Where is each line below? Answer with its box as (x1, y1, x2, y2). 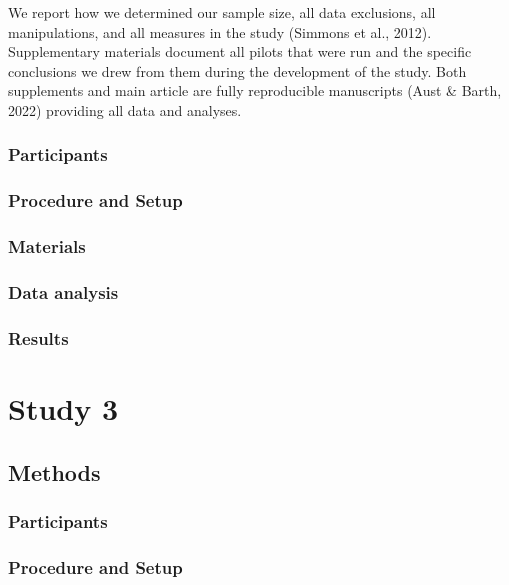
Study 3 (8, 387, 119, 428)
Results (8, 325, 69, 350)
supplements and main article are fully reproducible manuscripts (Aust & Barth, (8, 80, 502, 101)
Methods (8, 456, 101, 487)
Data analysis (8, 280, 119, 305)
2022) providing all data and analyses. (8, 99, 242, 120)
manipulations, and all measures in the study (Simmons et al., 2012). (8, 21, 432, 42)
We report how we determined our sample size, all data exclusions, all (8, 2, 436, 22)
